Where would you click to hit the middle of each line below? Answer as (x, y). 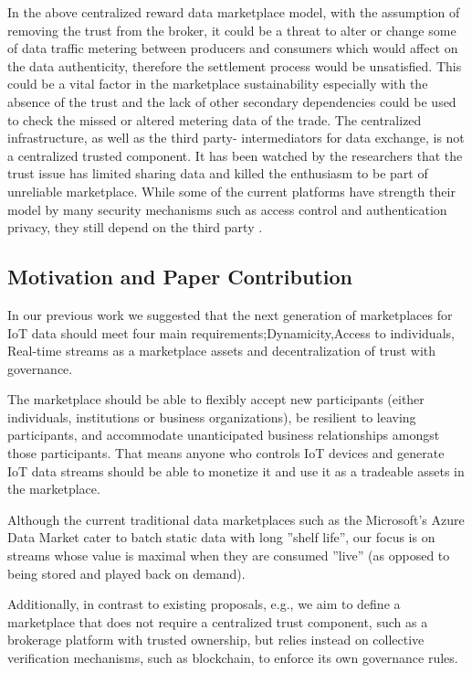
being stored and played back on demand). (126, 573)
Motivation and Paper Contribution (180, 277)
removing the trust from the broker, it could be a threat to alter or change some (232, 30)
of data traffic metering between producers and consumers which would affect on (233, 48)
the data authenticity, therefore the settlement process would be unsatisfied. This (235, 65)
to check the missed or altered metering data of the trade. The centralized (215, 119)
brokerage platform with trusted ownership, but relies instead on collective (216, 640)
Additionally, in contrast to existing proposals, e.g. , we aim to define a (204, 604)
